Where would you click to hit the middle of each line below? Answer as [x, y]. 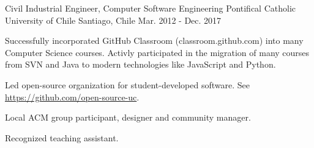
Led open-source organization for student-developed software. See [127, 84]
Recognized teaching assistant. [62, 137]
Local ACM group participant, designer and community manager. [128, 117]
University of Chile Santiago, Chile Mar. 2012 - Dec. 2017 [113, 20]
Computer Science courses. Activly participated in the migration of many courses [157, 52]
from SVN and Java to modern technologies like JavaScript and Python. [140, 64]
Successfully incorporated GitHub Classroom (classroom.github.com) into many [154, 41]
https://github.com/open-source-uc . [72, 97]
